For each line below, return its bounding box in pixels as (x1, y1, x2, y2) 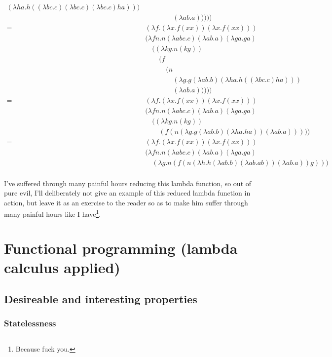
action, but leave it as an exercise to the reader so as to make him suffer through (4, 197, 248, 207)
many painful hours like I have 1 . (4, 207, 101, 219)
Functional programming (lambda (4, 238, 238, 258)
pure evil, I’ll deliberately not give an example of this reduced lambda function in (4, 188, 251, 198)
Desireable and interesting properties (4, 291, 197, 306)
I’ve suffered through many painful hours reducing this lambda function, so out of (4, 178, 252, 188)
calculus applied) (4, 257, 120, 277)
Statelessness (4, 317, 56, 329)
